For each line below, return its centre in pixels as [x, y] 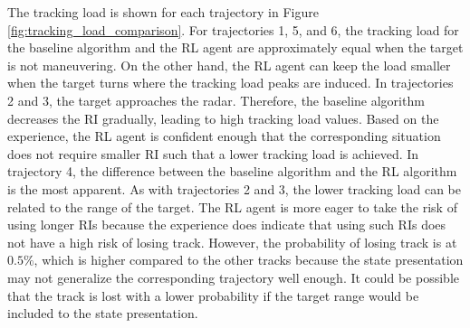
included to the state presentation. [103, 313]
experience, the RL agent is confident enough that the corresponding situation [224, 136]
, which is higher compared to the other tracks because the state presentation [249, 260]
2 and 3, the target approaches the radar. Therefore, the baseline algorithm [216, 100]
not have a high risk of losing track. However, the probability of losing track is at [232, 242]
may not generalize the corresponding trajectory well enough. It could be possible [233, 277]
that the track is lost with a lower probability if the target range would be [213, 295]
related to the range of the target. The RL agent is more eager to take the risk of [232, 206]
